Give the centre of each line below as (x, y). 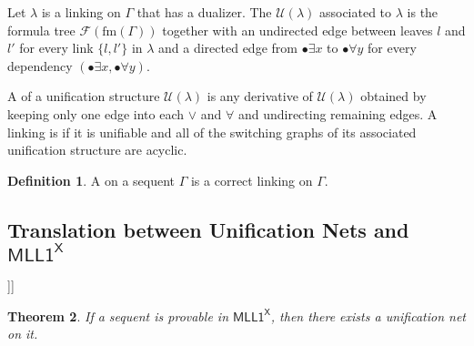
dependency (40, 65)
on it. (23, 334)
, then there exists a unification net (368, 315)
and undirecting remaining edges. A (338, 113)
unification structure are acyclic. (97, 150)
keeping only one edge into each (96, 113)
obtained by (393, 96)
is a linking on (81, 12)
